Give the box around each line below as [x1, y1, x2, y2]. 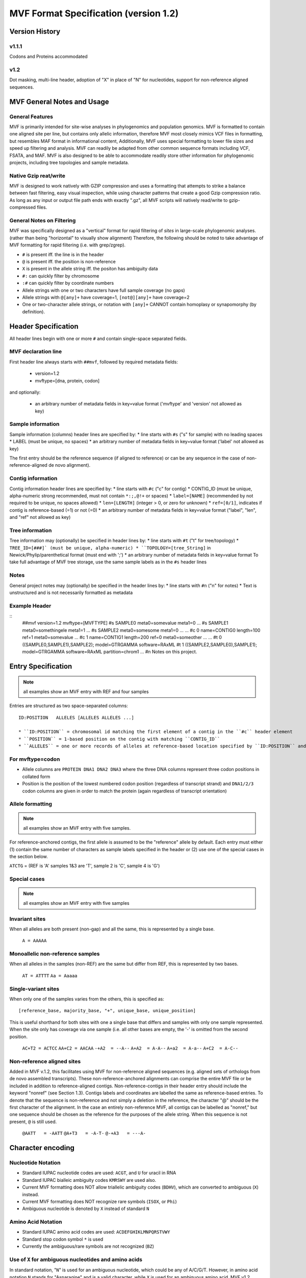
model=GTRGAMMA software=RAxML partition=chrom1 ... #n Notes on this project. [22, 649, 197, 655]
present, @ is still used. [9, 1119, 57, 1125]
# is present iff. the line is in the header [22, 251, 104, 258]
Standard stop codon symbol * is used [22, 1236, 104, 1242]
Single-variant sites [9, 985, 60, 992]
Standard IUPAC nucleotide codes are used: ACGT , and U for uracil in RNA [22, 1170, 176, 1176]
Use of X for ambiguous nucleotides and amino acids [9, 1256, 143, 1263]
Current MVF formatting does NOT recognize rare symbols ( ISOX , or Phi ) [22, 1198, 177, 1204]
